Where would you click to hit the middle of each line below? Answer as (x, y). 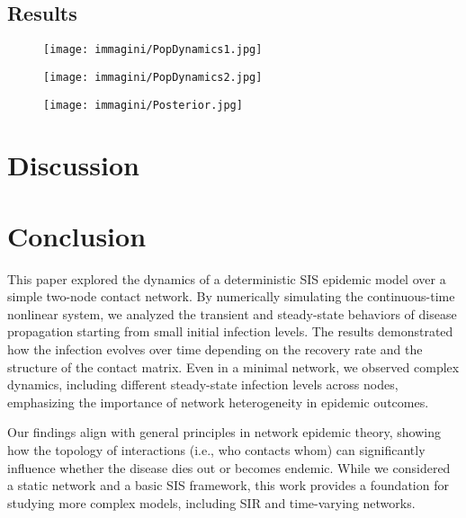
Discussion (73, 165)
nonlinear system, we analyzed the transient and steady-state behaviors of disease (232, 313)
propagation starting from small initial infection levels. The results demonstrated (230, 331)
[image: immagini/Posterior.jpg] (143, 105)
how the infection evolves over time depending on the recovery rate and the (215, 349)
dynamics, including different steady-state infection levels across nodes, (203, 384)
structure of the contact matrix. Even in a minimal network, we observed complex (233, 366)
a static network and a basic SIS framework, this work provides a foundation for (228, 485)
